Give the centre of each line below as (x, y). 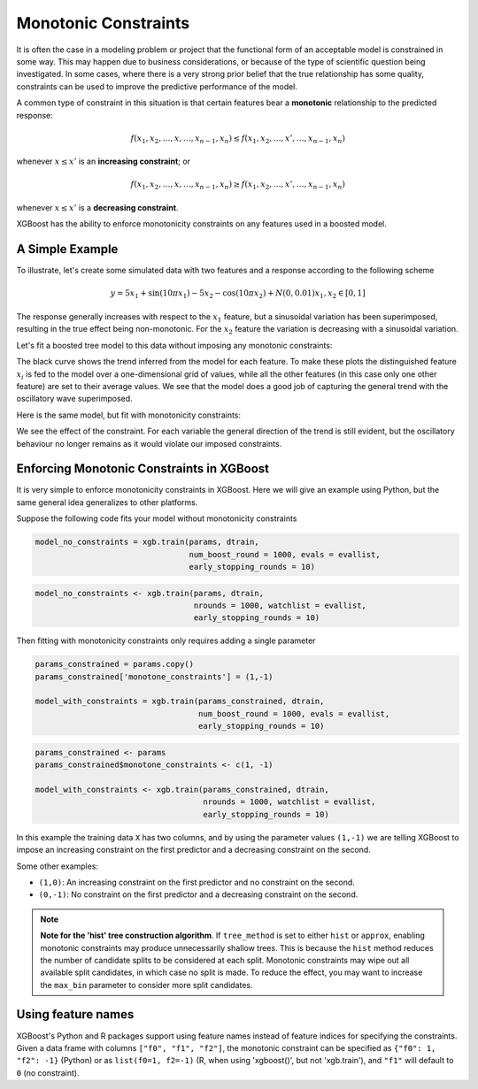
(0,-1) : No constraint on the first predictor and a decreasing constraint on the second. (198, 894)
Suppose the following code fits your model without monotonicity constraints (157, 518)
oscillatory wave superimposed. (74, 399)
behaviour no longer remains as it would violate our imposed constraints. (149, 443)
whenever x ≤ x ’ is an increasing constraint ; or (103, 161)
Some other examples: (58, 866)
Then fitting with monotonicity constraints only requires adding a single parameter (166, 640)
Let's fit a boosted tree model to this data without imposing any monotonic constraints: (174, 345)
